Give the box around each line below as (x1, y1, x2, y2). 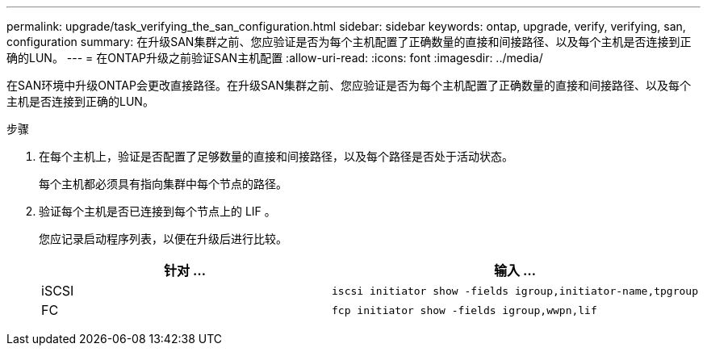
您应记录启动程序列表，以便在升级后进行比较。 (39, 232, 287, 245)
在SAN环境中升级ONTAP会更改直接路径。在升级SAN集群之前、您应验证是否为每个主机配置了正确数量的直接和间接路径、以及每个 (6, 78, 692, 92)
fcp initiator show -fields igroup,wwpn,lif (332, 304, 597, 316)
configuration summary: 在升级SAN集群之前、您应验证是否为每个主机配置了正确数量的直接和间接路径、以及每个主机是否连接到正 (6, 35, 692, 48)
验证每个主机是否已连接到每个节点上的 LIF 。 (39, 204, 276, 218)
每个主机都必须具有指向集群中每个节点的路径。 (39, 177, 287, 191)
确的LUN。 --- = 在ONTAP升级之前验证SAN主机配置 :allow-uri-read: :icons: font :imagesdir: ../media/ (6, 51, 543, 65)
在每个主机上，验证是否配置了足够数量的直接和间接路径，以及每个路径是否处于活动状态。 (39, 149, 513, 163)
